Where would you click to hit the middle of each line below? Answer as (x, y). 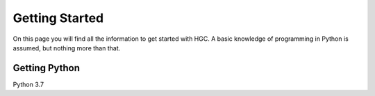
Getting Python (46, 68)
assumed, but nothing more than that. (67, 48)
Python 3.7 (28, 84)
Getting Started (58, 18)
